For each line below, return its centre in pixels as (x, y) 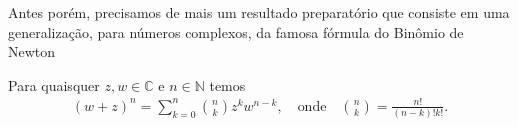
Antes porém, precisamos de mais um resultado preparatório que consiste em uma (259, 12)
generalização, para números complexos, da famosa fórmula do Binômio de (236, 31)
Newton (32, 51)
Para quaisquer (54, 84)
